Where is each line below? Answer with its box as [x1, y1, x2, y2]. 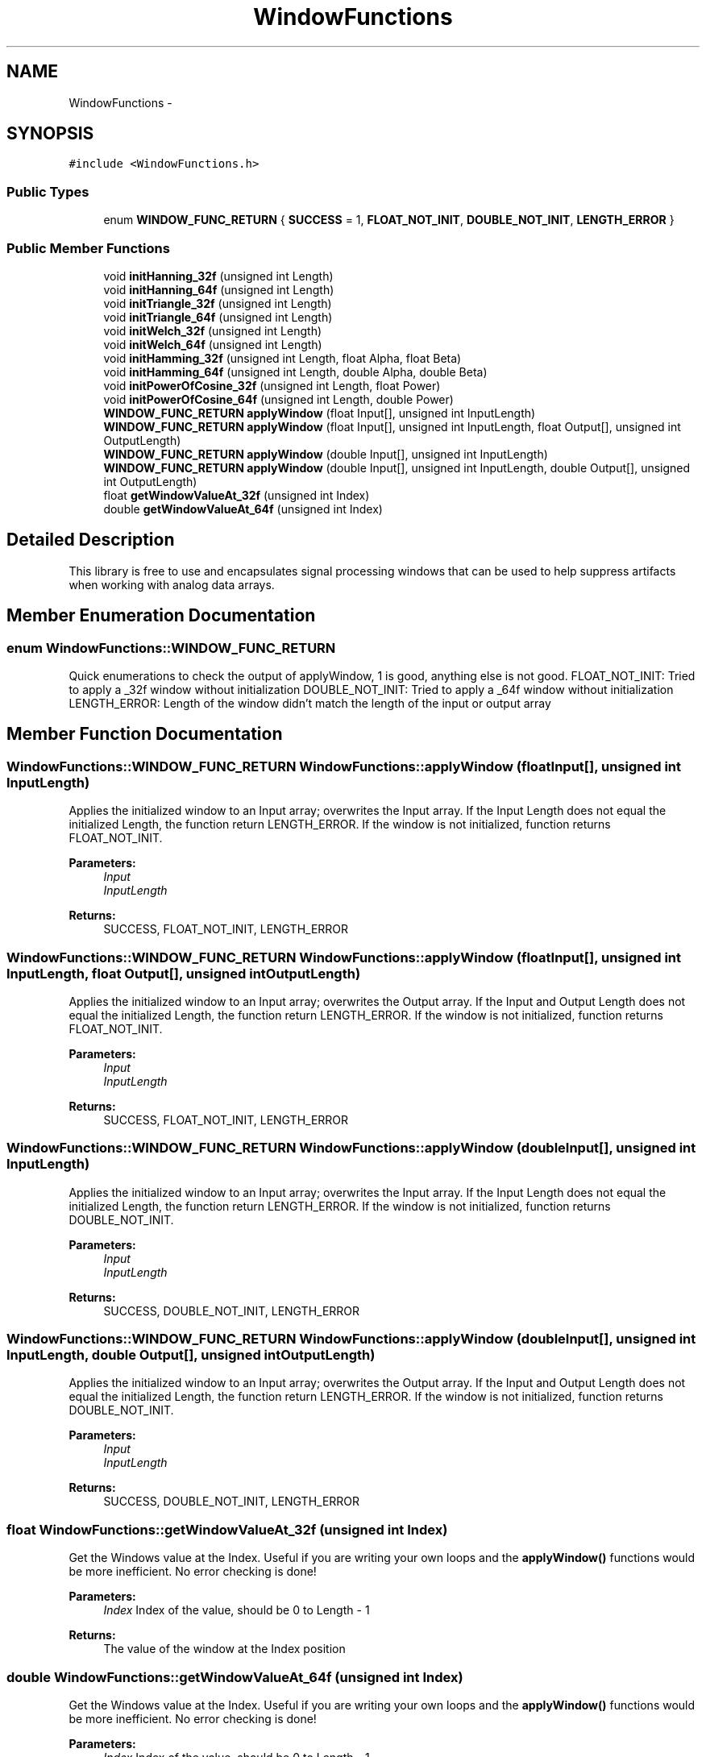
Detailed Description [6, 530, 175, 550]
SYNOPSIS [6, 123, 94, 144]
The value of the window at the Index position [103, 1642, 346, 1656]
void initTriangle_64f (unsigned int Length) [103, 309, 333, 324]
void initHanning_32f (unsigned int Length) [103, 268, 334, 283]
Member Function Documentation [6, 724, 283, 745]
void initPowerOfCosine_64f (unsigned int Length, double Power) [103, 392, 454, 406]
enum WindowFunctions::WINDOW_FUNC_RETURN [6, 639, 336, 656]
